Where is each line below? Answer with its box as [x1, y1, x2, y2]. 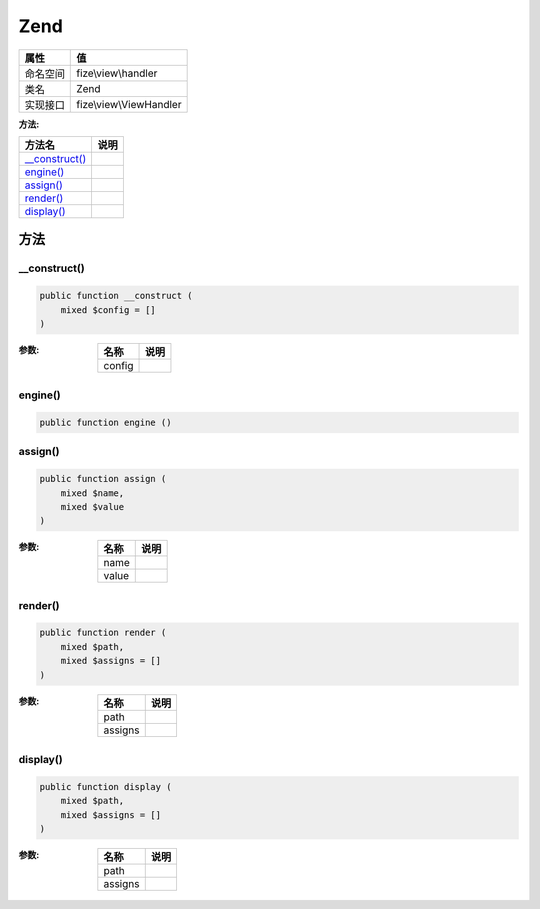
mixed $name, [60, 487, 125, 499]
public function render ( [39, 627, 167, 639]
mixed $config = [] [60, 304, 157, 315]
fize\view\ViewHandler [76, 97, 182, 111]
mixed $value [60, 501, 125, 512]
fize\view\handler [76, 66, 158, 80]
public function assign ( [39, 473, 167, 485]
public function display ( [39, 781, 172, 792]
